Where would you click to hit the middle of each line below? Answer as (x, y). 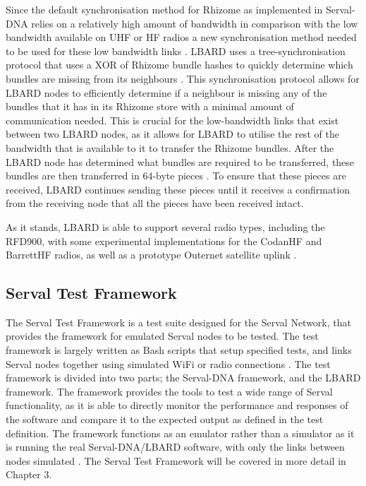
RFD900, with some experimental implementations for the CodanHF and (164, 241)
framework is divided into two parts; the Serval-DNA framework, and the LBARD (183, 378)
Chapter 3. (29, 474)
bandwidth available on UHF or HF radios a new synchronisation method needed (181, 37)
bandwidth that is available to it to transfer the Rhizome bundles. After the (170, 147)
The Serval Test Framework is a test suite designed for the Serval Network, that (178, 322)
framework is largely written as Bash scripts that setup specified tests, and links (179, 350)
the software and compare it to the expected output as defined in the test (165, 419)
